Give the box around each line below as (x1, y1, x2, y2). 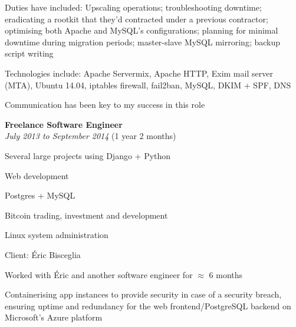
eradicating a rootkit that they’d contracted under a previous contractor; (5, 12, 268, 25)
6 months (209, 268, 243, 280)
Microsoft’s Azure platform (5, 311, 103, 323)
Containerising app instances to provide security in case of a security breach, (5, 288, 282, 300)
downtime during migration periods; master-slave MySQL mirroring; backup (5, 35, 281, 48)
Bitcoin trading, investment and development (5, 209, 168, 221)
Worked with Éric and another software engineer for (5, 268, 193, 280)
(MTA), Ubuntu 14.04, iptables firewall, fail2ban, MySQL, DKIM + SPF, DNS (5, 78, 291, 91)
